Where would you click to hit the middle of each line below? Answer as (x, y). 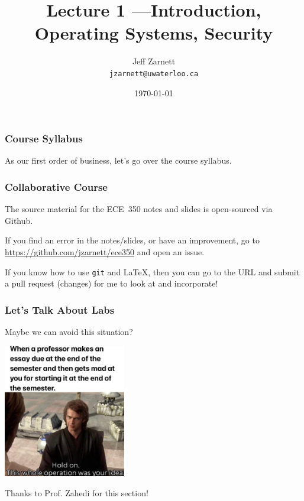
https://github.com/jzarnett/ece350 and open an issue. (105, 252)
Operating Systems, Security (154, 33)
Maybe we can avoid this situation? (69, 332)
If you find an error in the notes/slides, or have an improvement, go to (132, 240)
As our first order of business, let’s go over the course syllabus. (118, 160)
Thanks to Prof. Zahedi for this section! (77, 492)
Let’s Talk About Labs (60, 309)
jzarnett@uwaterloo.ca (154, 74)
